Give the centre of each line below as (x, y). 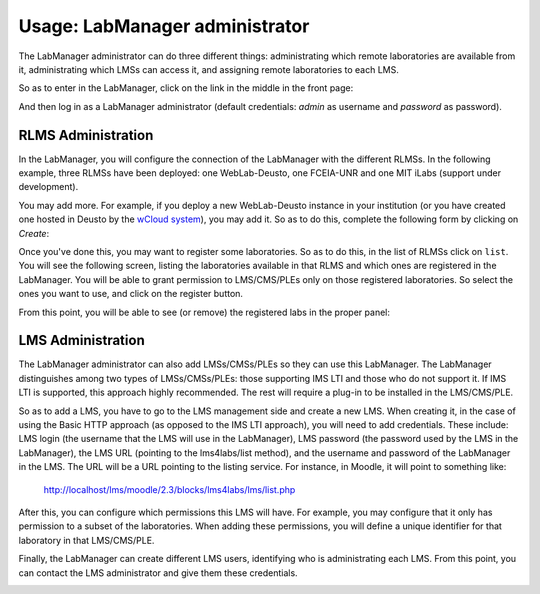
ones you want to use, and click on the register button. (131, 294)
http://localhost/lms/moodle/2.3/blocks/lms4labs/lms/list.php (169, 489)
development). (48, 187)
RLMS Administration (86, 135)
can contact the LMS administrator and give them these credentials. (158, 572)
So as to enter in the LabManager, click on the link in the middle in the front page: (186, 88)
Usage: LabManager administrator (164, 26)
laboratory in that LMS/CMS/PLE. (86, 540)
